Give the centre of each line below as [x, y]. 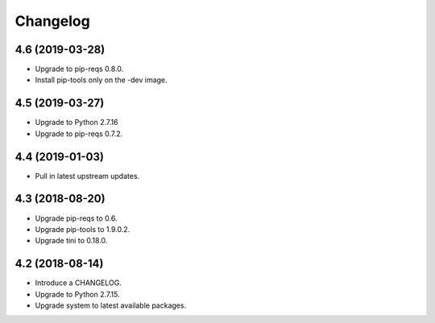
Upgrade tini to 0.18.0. [71, 241]
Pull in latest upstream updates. [87, 176]
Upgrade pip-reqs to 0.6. [76, 218]
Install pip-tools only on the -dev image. [101, 80]
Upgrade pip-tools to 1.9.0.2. [83, 229]
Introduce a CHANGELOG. [79, 283]
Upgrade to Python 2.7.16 [77, 122]
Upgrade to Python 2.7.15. [77, 294]
